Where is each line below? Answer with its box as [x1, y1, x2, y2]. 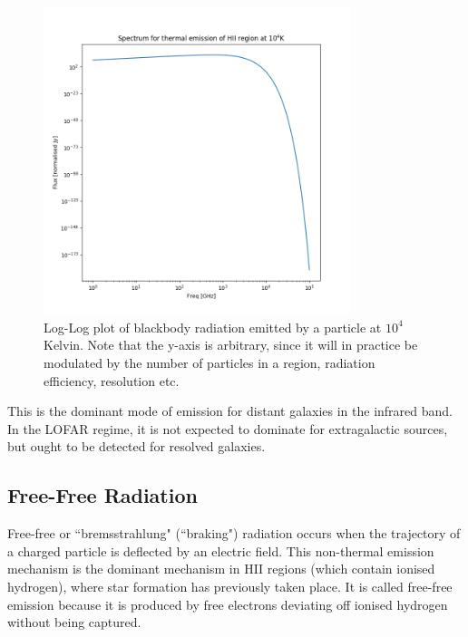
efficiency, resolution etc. [44, 371, 180, 390]
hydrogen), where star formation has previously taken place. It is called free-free [7, 576, 453, 595]
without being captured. [7, 613, 141, 632]
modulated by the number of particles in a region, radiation [44, 352, 375, 372]
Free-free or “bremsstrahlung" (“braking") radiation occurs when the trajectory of [7, 524, 461, 543]
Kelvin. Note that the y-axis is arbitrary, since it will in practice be [44, 335, 418, 354]
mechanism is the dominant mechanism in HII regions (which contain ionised [7, 559, 435, 578]
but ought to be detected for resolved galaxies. [7, 437, 266, 456]
